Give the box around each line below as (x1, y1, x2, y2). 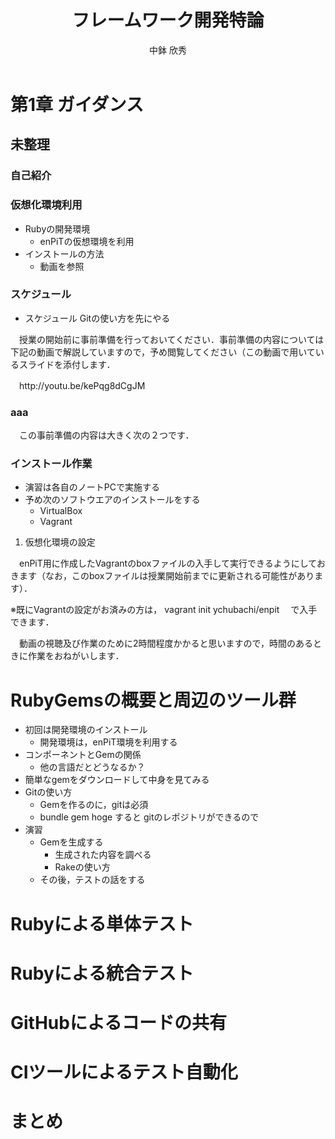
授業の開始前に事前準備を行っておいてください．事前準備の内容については (18, 333, 325, 345)
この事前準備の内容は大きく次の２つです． (18, 429, 195, 441)
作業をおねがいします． (27, 650, 125, 662)
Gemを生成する (39, 836, 104, 848)
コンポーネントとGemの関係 (24, 749, 142, 761)
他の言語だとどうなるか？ (39, 761, 146, 773)
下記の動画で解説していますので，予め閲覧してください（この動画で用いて (10, 346, 316, 358)
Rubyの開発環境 (24, 222, 91, 235)
